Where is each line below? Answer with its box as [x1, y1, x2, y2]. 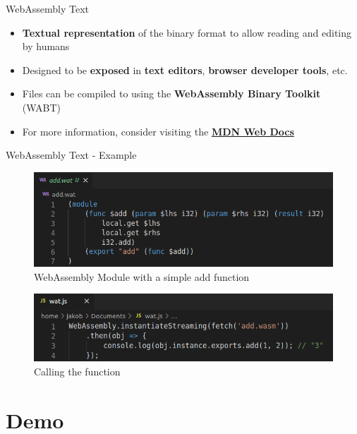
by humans [22, 39, 70, 54]
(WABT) [22, 100, 61, 114]
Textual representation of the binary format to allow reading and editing [22, 25, 352, 40]
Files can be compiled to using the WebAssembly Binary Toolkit [22, 86, 321, 101]
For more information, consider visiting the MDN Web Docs [22, 123, 294, 138]
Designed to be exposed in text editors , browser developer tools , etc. [22, 62, 348, 77]
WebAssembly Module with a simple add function [34, 269, 250, 284]
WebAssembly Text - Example [6, 147, 137, 162]
